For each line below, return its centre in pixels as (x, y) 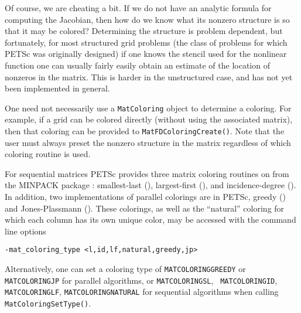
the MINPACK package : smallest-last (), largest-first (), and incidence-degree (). (150, 185)
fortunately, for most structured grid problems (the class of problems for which (146, 42)
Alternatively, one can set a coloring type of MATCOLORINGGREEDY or (125, 269)
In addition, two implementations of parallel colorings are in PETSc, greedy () (145, 197)
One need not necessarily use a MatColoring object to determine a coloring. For (148, 108)
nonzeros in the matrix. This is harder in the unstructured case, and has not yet (149, 76)
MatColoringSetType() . (48, 303)
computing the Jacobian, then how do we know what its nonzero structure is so (147, 19)
